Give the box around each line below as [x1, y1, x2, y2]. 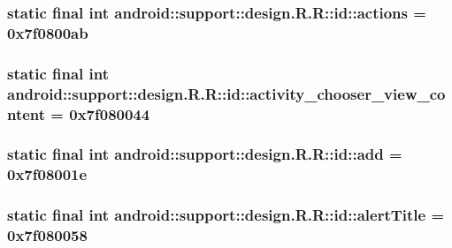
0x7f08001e [7, 163, 88, 185]
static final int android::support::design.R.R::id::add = [7, 143, 402, 165]
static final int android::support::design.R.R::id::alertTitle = [7, 204, 445, 226]
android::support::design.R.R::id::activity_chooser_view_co [7, 82, 446, 104]
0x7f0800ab [7, 21, 88, 43]
